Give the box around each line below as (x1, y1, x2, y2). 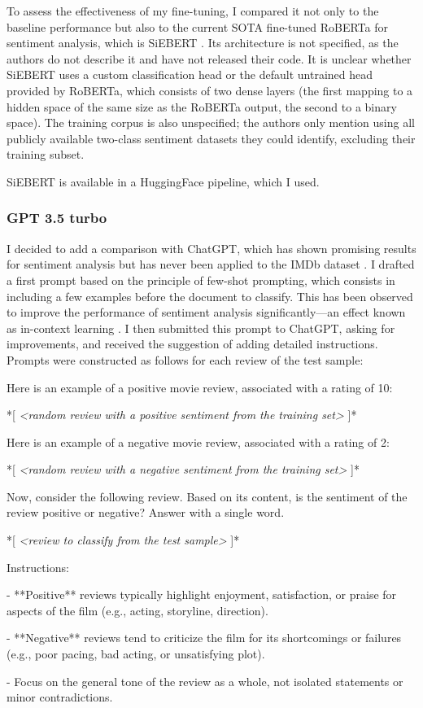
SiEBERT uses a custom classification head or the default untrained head (7, 66, 373, 83)
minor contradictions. (7, 688, 113, 706)
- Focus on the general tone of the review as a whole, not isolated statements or (7, 672, 403, 689)
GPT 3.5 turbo (7, 208, 107, 228)
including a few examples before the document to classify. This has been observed (7, 287, 413, 304)
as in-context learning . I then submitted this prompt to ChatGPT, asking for (7, 319, 395, 336)
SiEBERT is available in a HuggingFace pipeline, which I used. (7, 173, 320, 190)
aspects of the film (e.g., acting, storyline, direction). (7, 601, 268, 618)
